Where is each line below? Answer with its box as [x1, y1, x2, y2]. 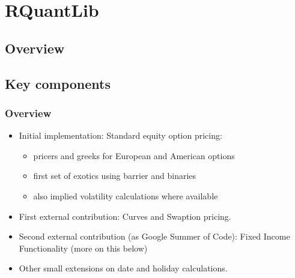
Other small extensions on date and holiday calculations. [19, 262, 228, 274]
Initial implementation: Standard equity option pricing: [19, 129, 222, 142]
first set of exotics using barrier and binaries [33, 169, 196, 182]
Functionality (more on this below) [19, 241, 148, 254]
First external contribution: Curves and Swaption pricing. [19, 210, 231, 222]
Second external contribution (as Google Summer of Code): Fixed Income [19, 230, 290, 243]
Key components [5, 74, 111, 92]
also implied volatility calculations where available [33, 189, 218, 202]
